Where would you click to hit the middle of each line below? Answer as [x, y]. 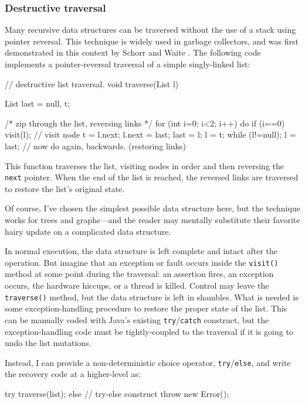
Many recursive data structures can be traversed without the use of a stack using [150, 30]
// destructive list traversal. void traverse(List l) [92, 83]
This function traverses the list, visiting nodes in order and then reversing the [145, 165]
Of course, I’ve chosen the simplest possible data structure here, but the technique [152, 208]
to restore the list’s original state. [65, 188]
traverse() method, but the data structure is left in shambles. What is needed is [152, 297]
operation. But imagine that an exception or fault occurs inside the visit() [142, 262]
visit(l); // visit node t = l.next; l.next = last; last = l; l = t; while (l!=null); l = [150, 134]
